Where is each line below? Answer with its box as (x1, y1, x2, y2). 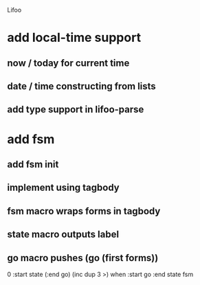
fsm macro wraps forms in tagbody (7, 205, 161, 217)
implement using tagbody (7, 182, 120, 194)
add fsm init (7, 158, 59, 170)
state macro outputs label (7, 229, 119, 240)
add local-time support (7, 30, 142, 45)
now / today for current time (7, 57, 130, 69)
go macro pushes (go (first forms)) (7, 252, 159, 264)
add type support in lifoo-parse (7, 104, 144, 115)
